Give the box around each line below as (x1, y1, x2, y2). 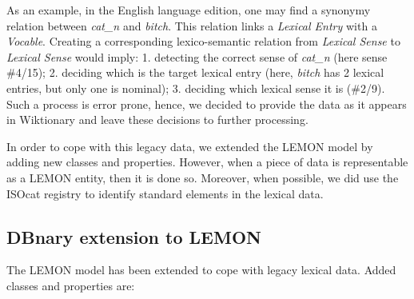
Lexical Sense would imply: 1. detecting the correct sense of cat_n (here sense (6, 48, 388, 65)
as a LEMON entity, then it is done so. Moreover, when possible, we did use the (6, 169, 399, 185)
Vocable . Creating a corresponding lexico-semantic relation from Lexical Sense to (6, 33, 400, 50)
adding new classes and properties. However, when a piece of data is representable (6, 153, 408, 170)
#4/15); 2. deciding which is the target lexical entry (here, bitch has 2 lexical (6, 64, 384, 81)
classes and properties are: (6, 277, 135, 293)
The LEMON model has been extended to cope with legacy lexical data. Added (6, 261, 396, 278)
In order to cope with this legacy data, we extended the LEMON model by (6, 138, 373, 154)
